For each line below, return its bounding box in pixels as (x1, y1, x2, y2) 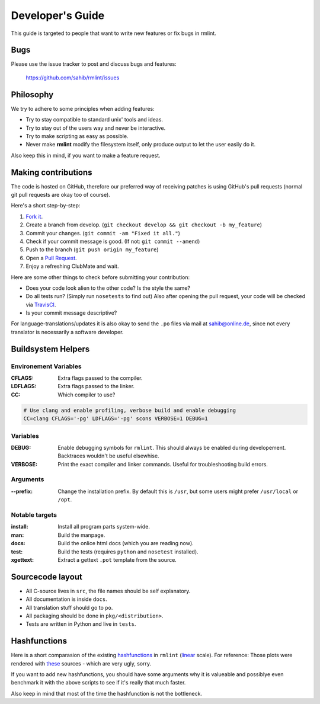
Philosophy (11, 89, 54, 100)
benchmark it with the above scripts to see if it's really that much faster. (11, 679, 186, 686)
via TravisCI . (25, 301, 56, 308)
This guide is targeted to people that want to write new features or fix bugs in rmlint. (11, 30, 216, 37)
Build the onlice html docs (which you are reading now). (57, 540, 194, 547)
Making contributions (11, 167, 92, 177)
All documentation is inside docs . (25, 596, 107, 603)
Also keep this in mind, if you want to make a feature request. (11, 152, 161, 159)
